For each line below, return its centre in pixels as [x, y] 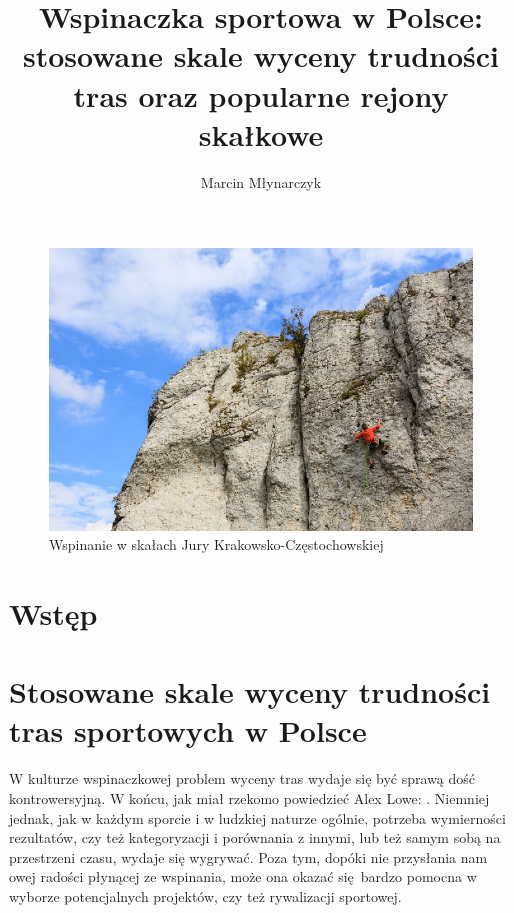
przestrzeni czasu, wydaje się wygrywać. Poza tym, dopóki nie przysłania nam [248, 856]
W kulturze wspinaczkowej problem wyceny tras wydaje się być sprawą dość [242, 778]
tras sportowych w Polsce [188, 730]
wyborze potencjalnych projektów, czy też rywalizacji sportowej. [205, 895]
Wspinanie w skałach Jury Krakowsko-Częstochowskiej [216, 544]
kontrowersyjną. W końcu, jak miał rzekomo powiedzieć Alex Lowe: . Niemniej [249, 797]
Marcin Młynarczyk [261, 181]
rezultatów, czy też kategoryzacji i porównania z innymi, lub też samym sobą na [255, 837]
